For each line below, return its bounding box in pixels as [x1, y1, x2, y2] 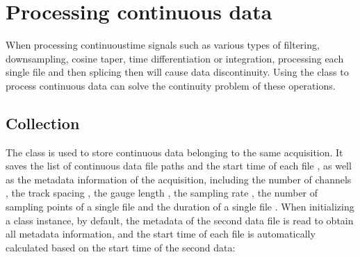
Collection [6, 112, 80, 133]
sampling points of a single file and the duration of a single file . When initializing [6, 199, 354, 214]
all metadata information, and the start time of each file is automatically [6, 226, 316, 241]
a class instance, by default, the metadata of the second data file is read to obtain [6, 213, 354, 227]
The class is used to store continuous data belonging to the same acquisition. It [6, 144, 343, 159]
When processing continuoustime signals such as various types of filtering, [6, 38, 320, 52]
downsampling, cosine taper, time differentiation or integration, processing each [6, 51, 344, 65]
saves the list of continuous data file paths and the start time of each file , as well [6, 158, 352, 173]
